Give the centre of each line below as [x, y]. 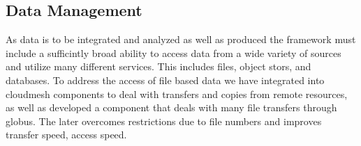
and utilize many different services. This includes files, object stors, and [159, 66]
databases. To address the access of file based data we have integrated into [165, 80]
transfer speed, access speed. [66, 135]
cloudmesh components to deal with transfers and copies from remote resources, [177, 94]
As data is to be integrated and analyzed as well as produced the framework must [181, 39]
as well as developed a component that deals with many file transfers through [171, 107]
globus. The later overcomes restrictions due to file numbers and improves [164, 121]
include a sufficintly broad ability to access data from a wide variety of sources [174, 52]
